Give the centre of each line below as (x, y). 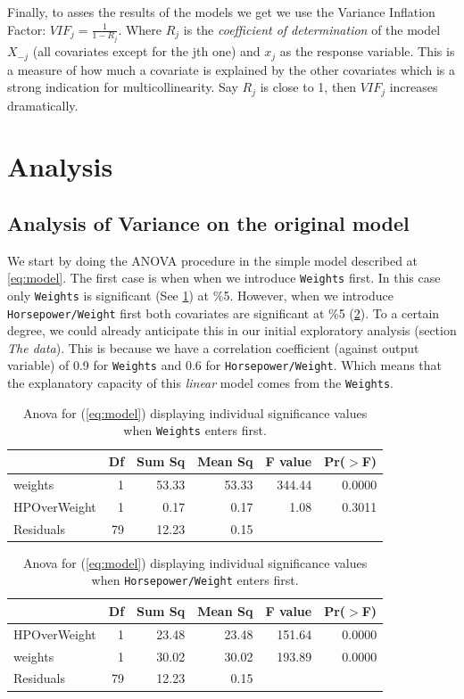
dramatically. (43, 105)
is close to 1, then (308, 87)
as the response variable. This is (367, 51)
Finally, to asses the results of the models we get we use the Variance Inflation (221, 12)
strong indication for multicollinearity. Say (123, 87)
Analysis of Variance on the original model (208, 222)
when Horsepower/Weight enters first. (195, 580)
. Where (140, 29)
